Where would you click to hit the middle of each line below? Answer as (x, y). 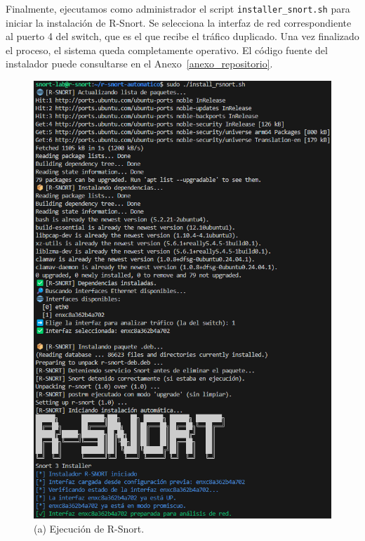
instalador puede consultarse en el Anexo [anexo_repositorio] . (139, 64)
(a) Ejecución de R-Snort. (89, 528)
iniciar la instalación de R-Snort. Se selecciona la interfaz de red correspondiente (179, 22)
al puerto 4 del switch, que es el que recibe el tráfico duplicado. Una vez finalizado (182, 36)
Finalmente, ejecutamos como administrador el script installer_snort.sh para (178, 8)
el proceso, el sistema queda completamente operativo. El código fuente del (167, 50)
